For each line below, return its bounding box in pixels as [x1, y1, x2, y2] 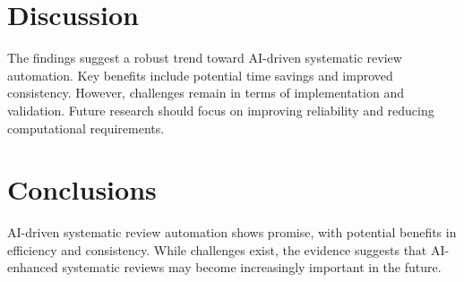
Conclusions [7, 171, 157, 208]
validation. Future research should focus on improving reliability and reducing [7, 100, 434, 119]
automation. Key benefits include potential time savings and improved [7, 65, 393, 84]
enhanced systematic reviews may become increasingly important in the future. [7, 258, 442, 277]
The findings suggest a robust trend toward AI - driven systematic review [7, 48, 402, 67]
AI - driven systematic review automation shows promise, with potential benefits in [7, 223, 457, 242]
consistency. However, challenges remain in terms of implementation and [7, 83, 404, 102]
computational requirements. [7, 118, 165, 137]
